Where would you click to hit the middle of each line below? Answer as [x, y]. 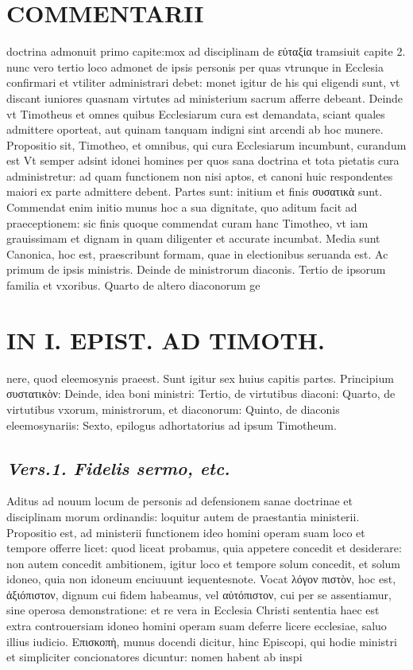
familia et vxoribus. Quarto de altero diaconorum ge [133, 285]
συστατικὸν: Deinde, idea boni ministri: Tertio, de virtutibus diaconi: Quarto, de [201, 393]
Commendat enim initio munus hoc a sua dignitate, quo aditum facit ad [182, 207]
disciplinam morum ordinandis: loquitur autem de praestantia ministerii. [183, 516]
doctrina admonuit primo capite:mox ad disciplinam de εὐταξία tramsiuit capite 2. [206, 51]
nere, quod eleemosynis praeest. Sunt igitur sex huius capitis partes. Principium [200, 378]
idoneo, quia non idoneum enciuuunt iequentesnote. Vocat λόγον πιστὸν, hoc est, [201, 579]
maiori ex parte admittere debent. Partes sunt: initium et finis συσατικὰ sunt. [195, 191]
